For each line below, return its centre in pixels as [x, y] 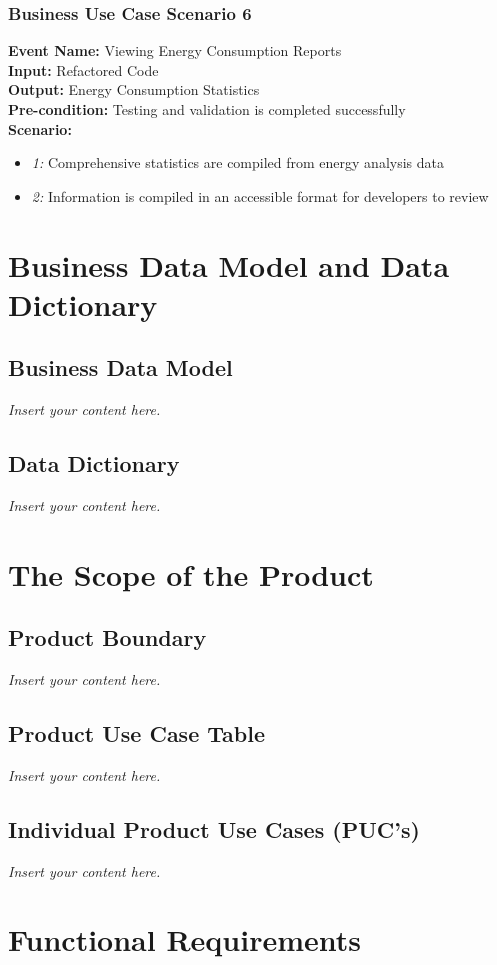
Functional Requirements [184, 939]
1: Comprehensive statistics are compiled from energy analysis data [237, 162]
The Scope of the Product [191, 573]
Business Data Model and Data [229, 264]
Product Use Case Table [136, 733]
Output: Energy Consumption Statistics [134, 89]
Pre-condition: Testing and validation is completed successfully [207, 109]
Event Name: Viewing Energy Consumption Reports [175, 50]
